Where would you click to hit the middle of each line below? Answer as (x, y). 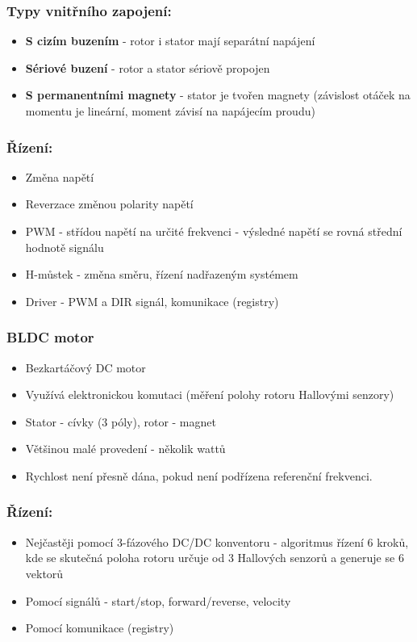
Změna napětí (60, 176)
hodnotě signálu (65, 247)
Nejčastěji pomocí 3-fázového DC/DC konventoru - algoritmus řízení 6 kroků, (217, 541)
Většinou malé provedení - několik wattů (125, 449)
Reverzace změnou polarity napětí (109, 204)
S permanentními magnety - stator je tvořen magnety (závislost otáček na (218, 95)
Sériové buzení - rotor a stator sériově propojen (148, 67)
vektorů (44, 573)
